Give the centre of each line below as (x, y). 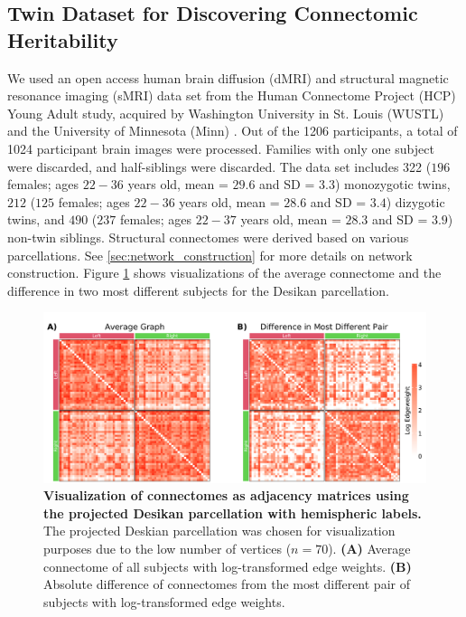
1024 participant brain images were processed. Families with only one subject (221, 148)
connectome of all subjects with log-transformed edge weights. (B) (228, 566)
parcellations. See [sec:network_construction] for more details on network (210, 255)
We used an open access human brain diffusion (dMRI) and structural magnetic (228, 77)
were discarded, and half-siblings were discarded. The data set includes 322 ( (219, 166)
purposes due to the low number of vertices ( (168, 549)
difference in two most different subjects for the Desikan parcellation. (198, 290)
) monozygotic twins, (392, 184)
